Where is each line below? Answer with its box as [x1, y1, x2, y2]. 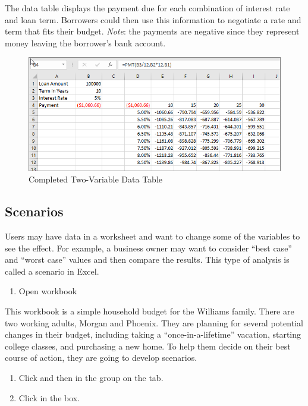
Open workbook [18, 285, 77, 297]
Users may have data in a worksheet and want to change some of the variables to [5, 230, 300, 243]
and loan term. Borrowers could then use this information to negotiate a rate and [5, 13, 301, 26]
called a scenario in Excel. [5, 265, 99, 277]
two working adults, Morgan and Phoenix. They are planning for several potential [5, 316, 303, 329]
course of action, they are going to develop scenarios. [5, 351, 197, 364]
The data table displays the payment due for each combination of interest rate [5, 2, 290, 14]
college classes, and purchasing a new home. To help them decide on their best [5, 339, 291, 352]
